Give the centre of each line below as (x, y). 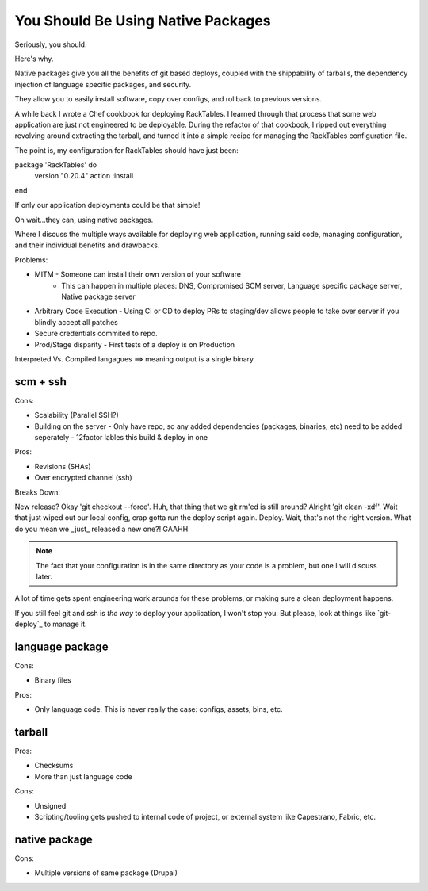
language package (61, 646)
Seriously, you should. (51, 44)
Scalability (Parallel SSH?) (76, 415)
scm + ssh (41, 382)
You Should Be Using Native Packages (143, 21)
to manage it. (65, 624)
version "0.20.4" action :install (84, 176)
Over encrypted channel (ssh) (83, 478)
